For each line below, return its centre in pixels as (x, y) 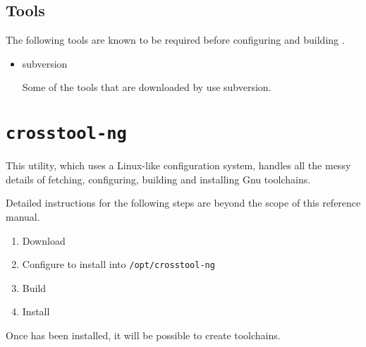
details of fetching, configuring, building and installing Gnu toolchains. (158, 179)
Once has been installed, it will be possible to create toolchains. (143, 335)
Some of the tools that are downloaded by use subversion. (147, 87)
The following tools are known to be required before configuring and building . (175, 40)
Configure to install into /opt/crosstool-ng (118, 264)
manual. (23, 217)
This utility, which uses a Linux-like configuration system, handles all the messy (178, 165)
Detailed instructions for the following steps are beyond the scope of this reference (183, 203)
